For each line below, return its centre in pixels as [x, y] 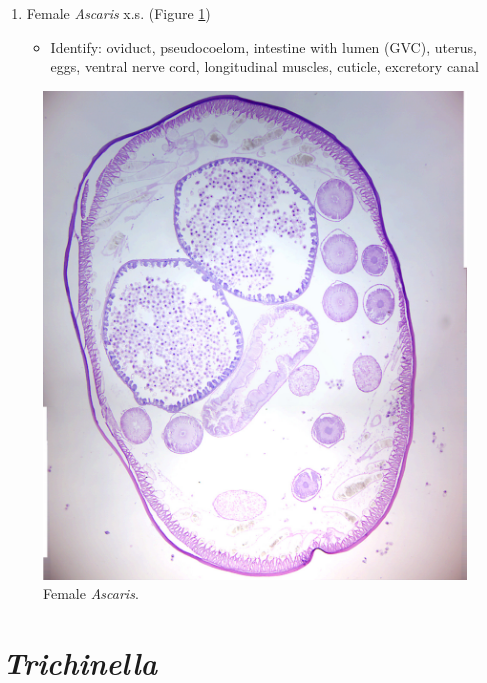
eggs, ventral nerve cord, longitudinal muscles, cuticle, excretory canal [264, 66]
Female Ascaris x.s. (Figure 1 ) [118, 13]
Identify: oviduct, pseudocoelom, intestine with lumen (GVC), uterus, [263, 46]
